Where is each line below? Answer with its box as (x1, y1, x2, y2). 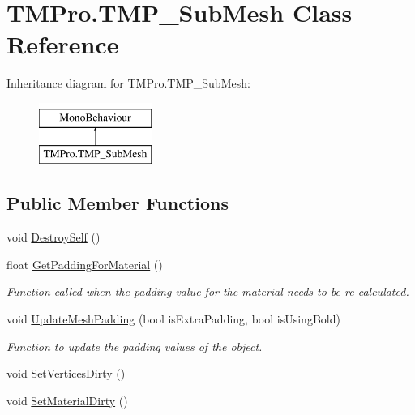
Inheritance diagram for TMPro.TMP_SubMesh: (6, 75, 250, 92)
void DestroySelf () (6, 229, 101, 246)
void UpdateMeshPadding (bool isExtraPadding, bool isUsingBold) (6, 310, 340, 327)
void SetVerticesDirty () (6, 365, 126, 382)
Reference (6, 28, 119, 61)
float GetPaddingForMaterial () (6, 255, 163, 272)
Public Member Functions (6, 190, 229, 216)
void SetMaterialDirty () (6, 391, 128, 409)
